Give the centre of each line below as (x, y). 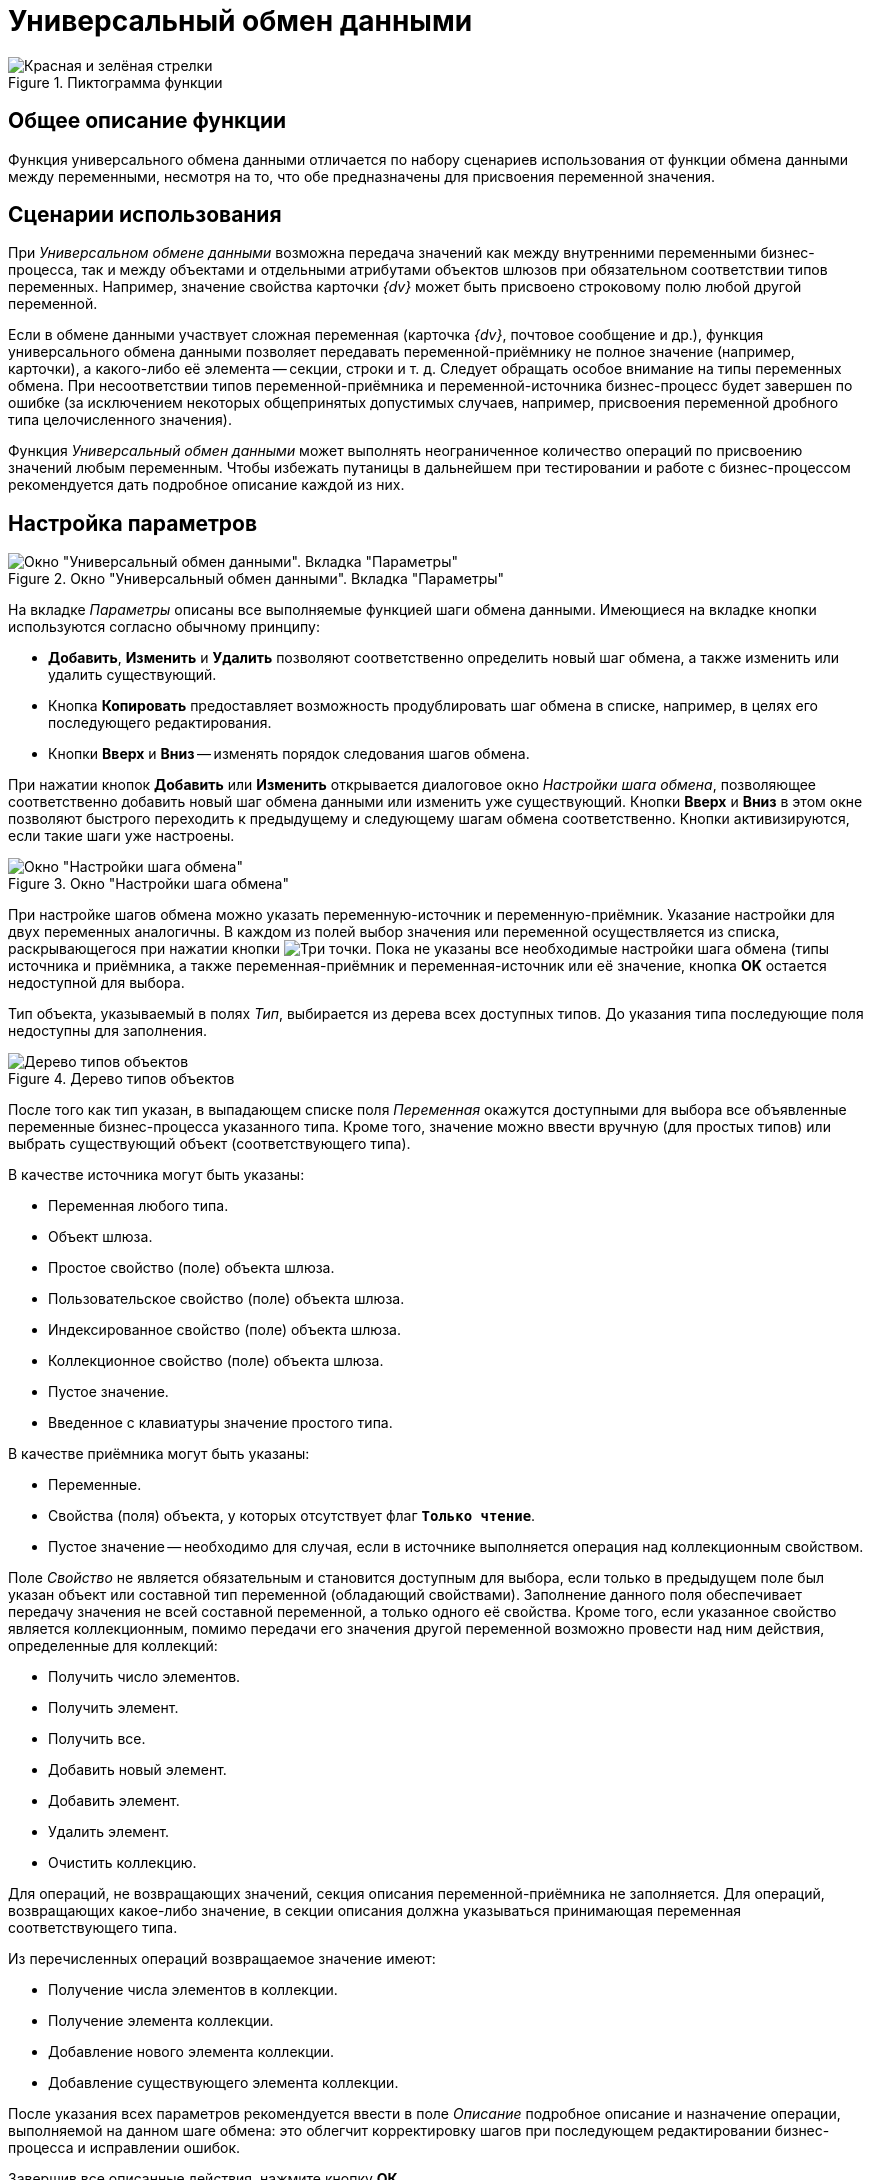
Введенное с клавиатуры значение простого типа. (220, 1423)
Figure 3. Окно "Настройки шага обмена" (148, 884)
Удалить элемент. (109, 1832)
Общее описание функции (147, 121)
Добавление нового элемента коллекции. (191, 2052)
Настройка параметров (133, 523)
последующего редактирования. (160, 723)
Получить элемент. (113, 1708)
